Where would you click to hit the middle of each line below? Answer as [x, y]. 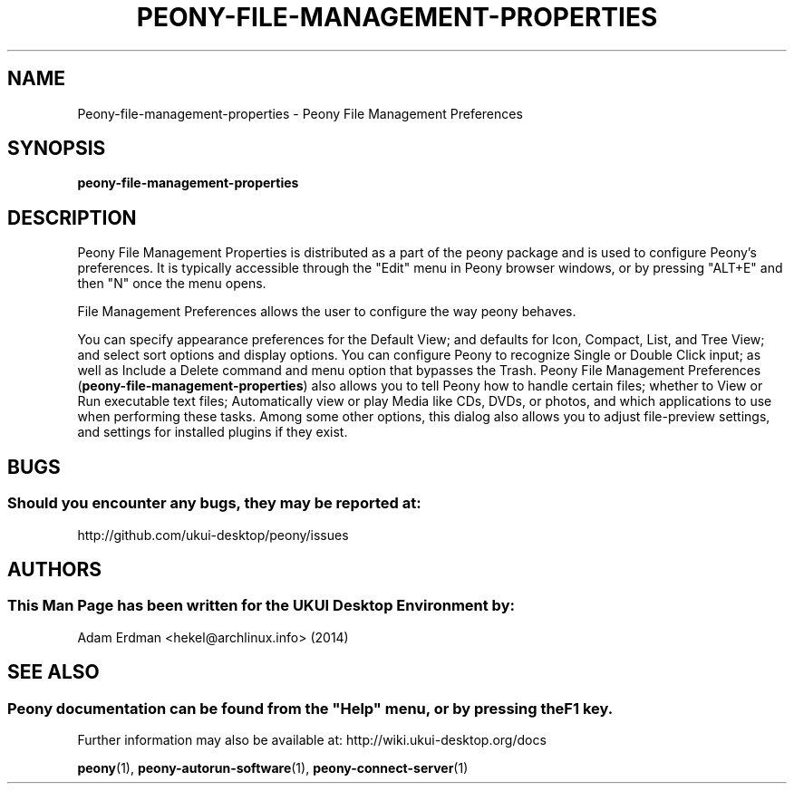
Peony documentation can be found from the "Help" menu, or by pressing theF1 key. [310, 708]
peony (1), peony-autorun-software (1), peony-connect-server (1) [273, 767]
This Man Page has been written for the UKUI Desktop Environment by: [261, 606]
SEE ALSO [53, 672]
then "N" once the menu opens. [172, 284]
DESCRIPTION [72, 217]
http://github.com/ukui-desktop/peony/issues [213, 535]
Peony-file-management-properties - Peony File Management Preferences [300, 113]
